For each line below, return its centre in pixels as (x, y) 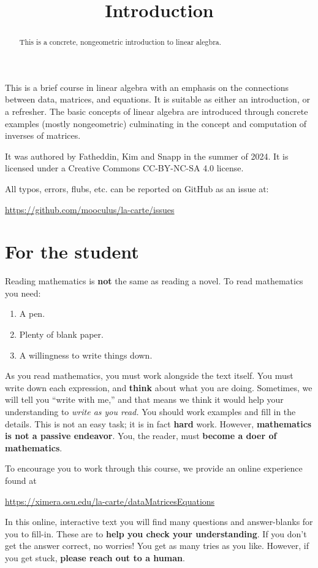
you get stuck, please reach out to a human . (95, 557)
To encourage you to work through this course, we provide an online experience (154, 468)
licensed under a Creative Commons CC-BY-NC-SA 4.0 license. (124, 168)
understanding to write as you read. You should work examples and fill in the (150, 412)
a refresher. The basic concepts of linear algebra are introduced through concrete (157, 111)
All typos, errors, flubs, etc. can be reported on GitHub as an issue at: (137, 188)
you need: (23, 293)
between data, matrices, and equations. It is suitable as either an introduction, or (157, 99)
